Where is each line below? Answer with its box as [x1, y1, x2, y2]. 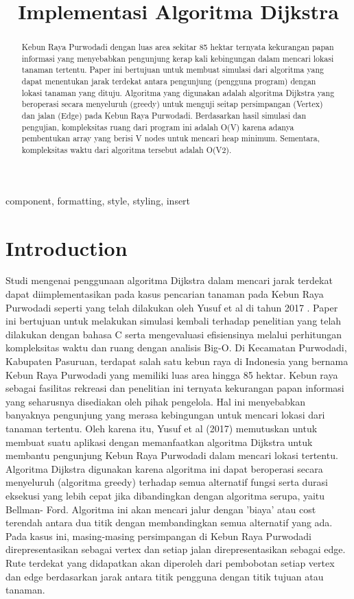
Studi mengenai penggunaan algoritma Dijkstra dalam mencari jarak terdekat [5, 273, 333, 287]
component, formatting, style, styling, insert [5, 193, 191, 207]
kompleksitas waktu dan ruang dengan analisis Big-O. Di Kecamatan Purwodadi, [5, 340, 347, 355]
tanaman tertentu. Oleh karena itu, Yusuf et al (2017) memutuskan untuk [5, 421, 318, 435]
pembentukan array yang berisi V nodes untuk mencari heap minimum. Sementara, [21, 132, 320, 144]
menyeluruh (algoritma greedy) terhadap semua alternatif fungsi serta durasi [5, 475, 329, 489]
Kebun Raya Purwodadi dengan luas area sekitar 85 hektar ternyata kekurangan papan [21, 41, 334, 53]
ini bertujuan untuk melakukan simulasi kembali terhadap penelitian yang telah [5, 314, 342, 328]
